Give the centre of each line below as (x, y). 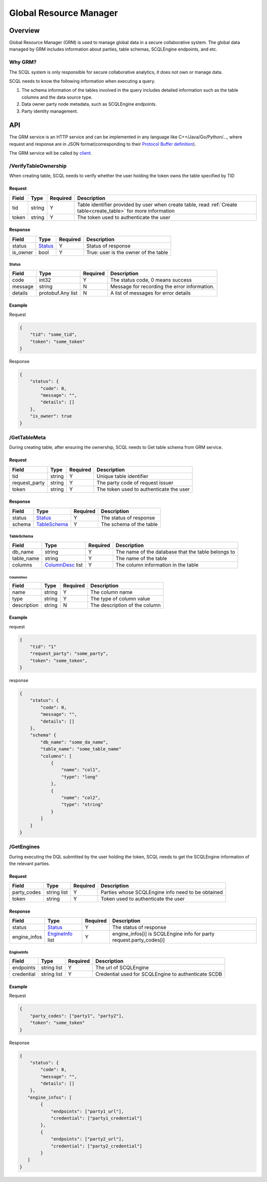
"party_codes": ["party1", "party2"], (77, 1016)
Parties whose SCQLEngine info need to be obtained (162, 892)
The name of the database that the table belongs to (175, 552)
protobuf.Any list (58, 293)
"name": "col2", (81, 798)
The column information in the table (157, 564)
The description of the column (125, 605)
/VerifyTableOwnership (38, 166)
